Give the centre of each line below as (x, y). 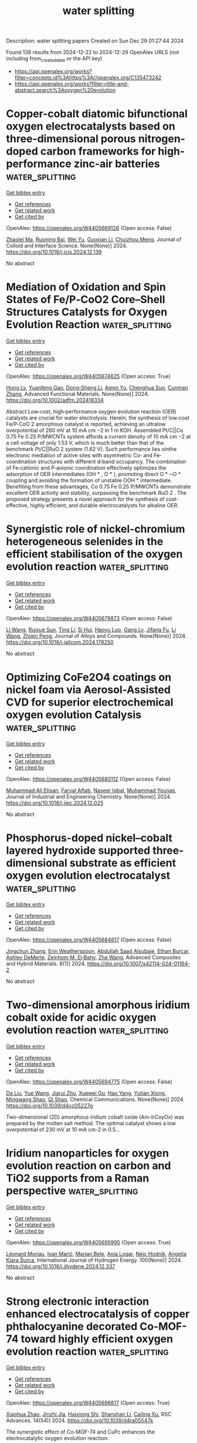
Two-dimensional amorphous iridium (98, 1005)
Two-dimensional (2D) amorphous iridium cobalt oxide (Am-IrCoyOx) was (95, 1117)
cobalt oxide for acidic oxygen (81, 1017)
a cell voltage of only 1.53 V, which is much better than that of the (85, 443)
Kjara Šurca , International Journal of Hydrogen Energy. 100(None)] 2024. (94, 1260)
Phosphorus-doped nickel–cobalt (89, 838)
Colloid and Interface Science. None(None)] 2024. (67, 245)
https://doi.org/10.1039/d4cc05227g (50, 1105)
